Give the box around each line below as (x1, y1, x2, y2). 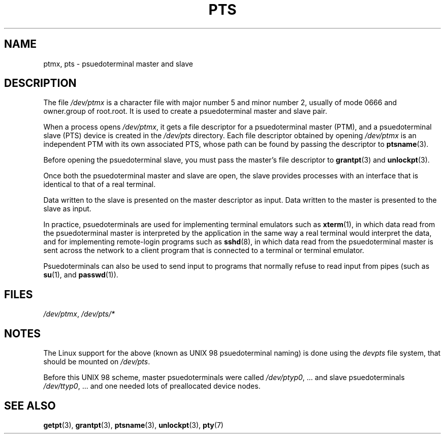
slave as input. (43, 204, 91, 213)
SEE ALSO (4, 399, 56, 412)
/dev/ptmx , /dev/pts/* (43, 309, 115, 319)
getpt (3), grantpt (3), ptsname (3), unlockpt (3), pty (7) (43, 420, 224, 429)
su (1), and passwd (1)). (43, 270, 118, 279)
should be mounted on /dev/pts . (43, 357, 150, 366)
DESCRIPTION (4, 77, 77, 90)
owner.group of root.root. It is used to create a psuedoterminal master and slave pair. (43, 107, 327, 116)
